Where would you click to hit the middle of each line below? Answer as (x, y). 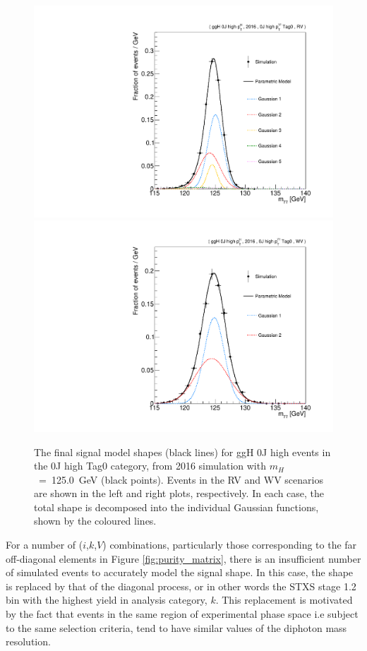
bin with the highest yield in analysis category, (107, 600)
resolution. (28, 641)
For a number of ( (44, 545)
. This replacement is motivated (284, 600)
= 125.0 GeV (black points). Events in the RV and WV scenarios (181, 479)
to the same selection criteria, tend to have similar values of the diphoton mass (176, 627)
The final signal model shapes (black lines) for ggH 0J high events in (182, 452)
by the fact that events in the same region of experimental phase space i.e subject (182, 614)
